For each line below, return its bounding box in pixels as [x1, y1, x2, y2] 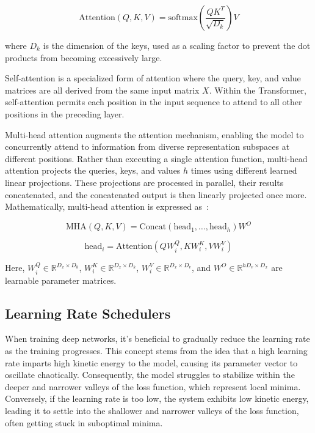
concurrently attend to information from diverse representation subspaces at [5, 140, 290, 153]
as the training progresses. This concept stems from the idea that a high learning [5, 344, 308, 357]
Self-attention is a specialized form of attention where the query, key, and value [5, 72, 301, 84]
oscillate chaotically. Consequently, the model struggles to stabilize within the [5, 368, 295, 381]
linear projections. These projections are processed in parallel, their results [5, 176, 284, 188]
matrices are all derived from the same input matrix [5, 83, 200, 96]
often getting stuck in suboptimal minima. [5, 416, 163, 429]
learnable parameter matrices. [5, 273, 117, 286]
